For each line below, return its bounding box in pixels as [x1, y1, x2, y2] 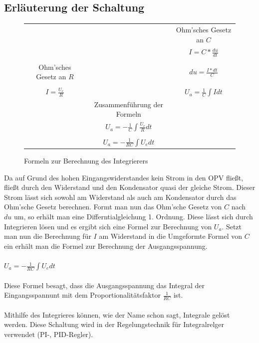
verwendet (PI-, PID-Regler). [4, 329, 93, 339]
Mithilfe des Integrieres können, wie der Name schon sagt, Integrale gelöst [4, 309, 230, 320]
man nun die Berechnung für [4, 231, 91, 241]
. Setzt [222, 221, 242, 231]
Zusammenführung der [94, 99, 163, 109]
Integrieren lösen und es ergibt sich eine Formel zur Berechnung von [4, 221, 212, 231]
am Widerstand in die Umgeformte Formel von [99, 231, 243, 241]
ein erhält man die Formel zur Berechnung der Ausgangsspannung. [4, 240, 208, 251]
